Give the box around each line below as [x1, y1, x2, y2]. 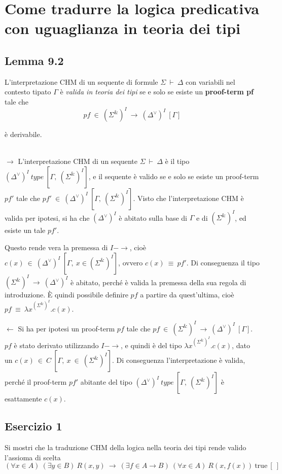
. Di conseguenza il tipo [186, 257, 260, 267]
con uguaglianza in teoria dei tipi [5, 18, 240, 39]
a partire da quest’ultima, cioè [140, 289, 234, 300]
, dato [232, 340, 250, 350]
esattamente [5, 393, 42, 404]
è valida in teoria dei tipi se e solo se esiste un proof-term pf [60, 86, 254, 97]
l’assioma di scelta [5, 452, 61, 462]
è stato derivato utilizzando [14, 340, 99, 350]
